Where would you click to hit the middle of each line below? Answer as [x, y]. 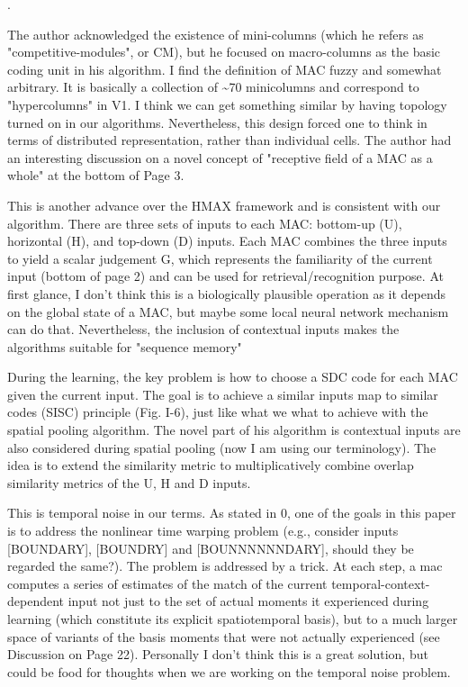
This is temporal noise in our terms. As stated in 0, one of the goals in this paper [232, 513]
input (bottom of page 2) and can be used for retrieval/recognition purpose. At [225, 276]
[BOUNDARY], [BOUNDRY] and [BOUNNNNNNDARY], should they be [211, 548]
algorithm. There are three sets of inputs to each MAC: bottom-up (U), [205, 223]
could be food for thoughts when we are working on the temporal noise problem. [229, 671]
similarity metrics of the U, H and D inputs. [129, 482]
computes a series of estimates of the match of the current [167, 583]
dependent [36, 601]
